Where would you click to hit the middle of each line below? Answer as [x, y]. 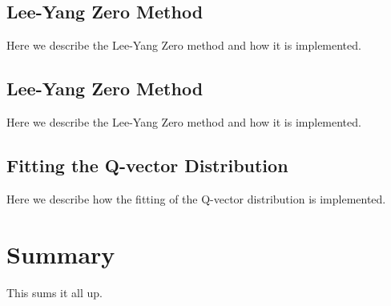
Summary [61, 254]
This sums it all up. [55, 292]
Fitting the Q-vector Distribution [147, 165]
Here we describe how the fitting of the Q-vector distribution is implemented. [196, 198]
